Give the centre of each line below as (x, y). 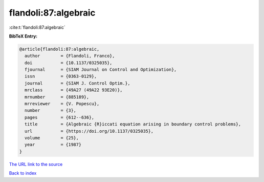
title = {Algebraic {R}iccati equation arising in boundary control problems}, (133, 124)
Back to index (23, 173)
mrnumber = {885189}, (57, 97)
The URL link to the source (36, 164)
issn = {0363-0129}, (61, 76)
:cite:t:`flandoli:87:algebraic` (37, 27)
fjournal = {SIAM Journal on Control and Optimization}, (101, 70)
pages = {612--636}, (60, 117)
